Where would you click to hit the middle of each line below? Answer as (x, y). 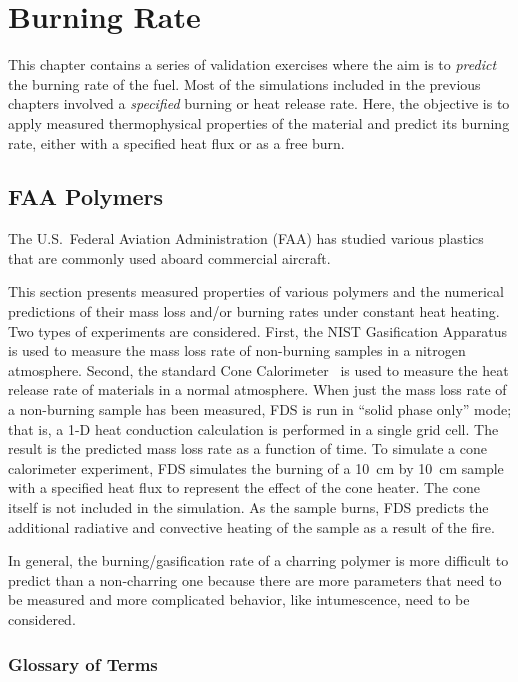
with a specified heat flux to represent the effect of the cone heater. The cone (244, 487)
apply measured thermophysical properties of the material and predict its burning (259, 122)
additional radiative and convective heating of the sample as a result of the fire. (251, 526)
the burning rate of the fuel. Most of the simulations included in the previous (244, 83)
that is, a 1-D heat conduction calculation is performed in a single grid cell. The (253, 428)
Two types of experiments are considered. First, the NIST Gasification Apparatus (258, 330)
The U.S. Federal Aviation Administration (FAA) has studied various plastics (246, 238)
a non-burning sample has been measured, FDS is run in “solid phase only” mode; (260, 409)
